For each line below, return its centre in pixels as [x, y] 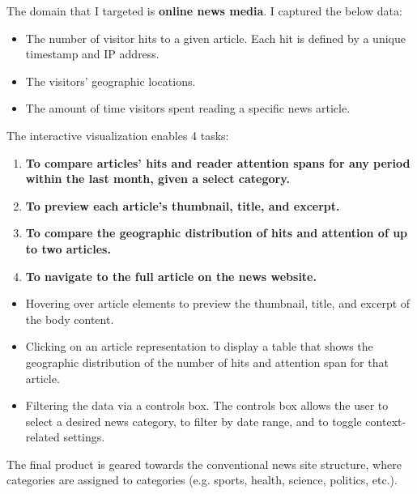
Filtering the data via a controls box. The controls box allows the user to [207, 405]
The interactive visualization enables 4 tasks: [118, 135]
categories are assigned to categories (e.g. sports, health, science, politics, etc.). [202, 480]
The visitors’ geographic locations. [111, 81]
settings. [84, 437]
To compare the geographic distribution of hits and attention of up [217, 233]
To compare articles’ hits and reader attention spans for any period [218, 162]
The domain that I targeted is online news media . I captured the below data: [204, 11]
